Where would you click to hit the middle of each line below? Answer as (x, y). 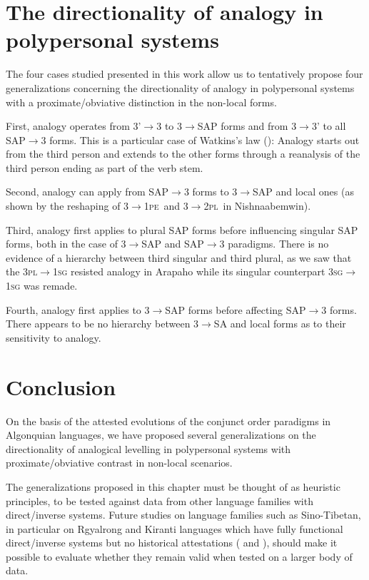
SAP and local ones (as (303, 192)
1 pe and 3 (166, 206)
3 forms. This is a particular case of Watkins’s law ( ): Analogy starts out (200, 139)
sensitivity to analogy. (54, 337)
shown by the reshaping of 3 (67, 206)
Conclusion (61, 386)
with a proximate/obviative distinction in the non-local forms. (141, 102)
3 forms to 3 (211, 192)
